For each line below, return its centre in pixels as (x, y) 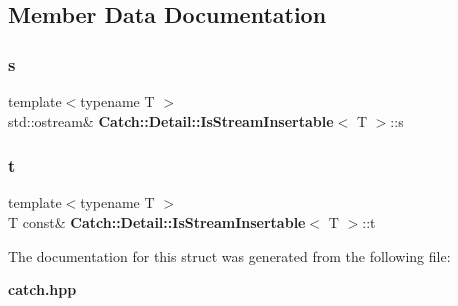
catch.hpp (42, 289)
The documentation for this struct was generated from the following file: (229, 255)
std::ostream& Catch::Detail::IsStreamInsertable (171, 120)
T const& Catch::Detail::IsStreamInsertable (157, 222)
